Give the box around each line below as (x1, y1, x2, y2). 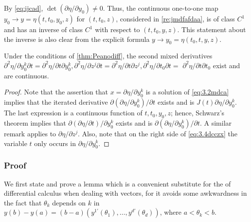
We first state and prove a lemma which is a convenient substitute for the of (4, 178, 231, 188)
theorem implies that (4, 117, 66, 128)
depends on (52, 197, 86, 207)
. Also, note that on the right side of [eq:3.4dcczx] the (77, 128, 237, 138)
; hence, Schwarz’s (170, 108, 225, 118)
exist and (213, 60, 240, 70)
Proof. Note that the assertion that (4, 87, 108, 97)
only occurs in (34, 138, 76, 148)
